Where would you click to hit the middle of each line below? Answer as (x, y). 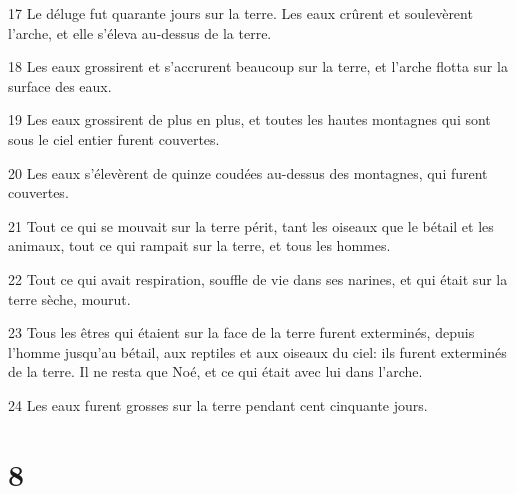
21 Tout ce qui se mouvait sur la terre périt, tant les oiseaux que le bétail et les (251, 225)
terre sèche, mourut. (69, 298)
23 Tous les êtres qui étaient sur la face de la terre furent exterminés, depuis (241, 332)
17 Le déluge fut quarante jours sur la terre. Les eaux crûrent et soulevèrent (240, 13)
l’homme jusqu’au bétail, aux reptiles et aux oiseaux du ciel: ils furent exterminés (257, 351)
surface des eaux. (60, 85)
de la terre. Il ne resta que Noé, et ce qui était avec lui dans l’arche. (215, 371)
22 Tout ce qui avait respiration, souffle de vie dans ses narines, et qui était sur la (258, 278)
